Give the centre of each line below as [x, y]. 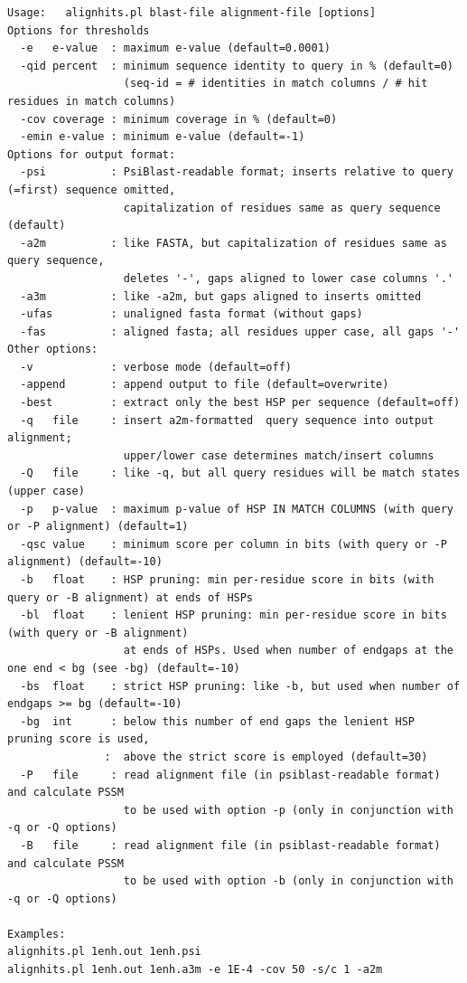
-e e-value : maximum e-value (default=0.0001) [175, 48]
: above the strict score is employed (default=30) [266, 756]
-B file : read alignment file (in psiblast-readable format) [230, 845]
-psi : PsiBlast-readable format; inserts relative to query [237, 172]
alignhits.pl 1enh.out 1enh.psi [104, 952]
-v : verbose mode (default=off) [156, 367]
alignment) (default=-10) [85, 562]
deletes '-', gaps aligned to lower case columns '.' [288, 278]
